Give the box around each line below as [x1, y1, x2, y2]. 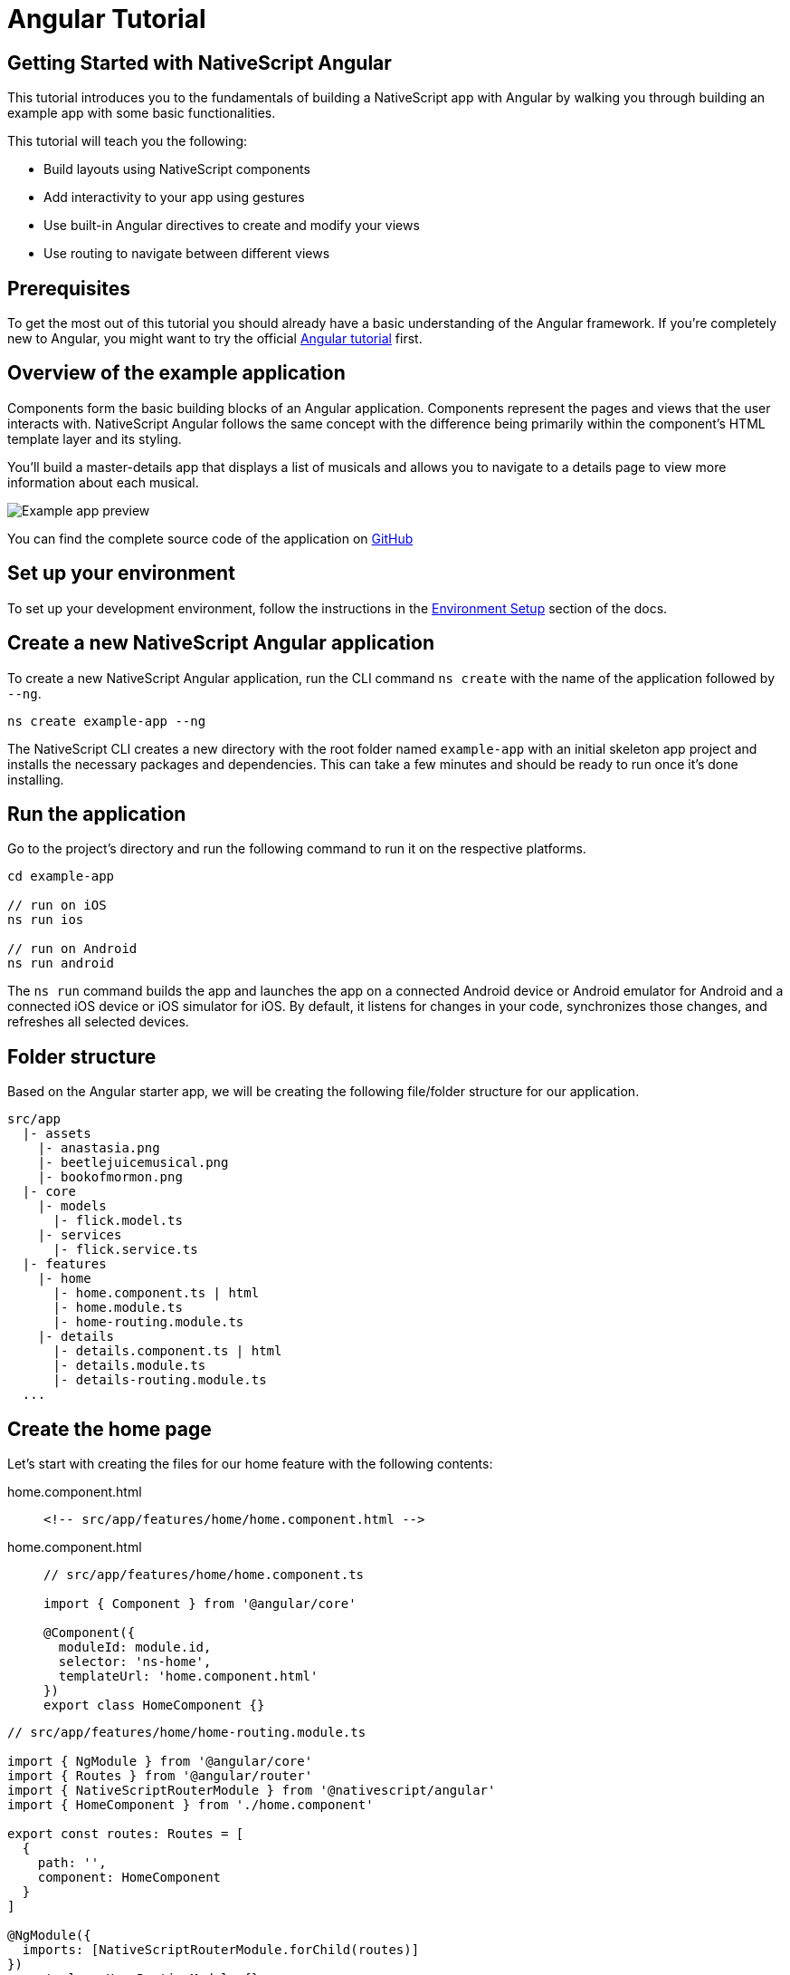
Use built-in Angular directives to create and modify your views [43, 217, 420, 234]
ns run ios [7, 912, 84, 928]
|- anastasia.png [37, 1141, 160, 1156]
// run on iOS [7, 898, 107, 913]
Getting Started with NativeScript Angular [7, 51, 392, 74]
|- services [37, 1228, 122, 1243]
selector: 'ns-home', [58, 1654, 212, 1670]
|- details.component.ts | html [52, 1344, 282, 1359]
